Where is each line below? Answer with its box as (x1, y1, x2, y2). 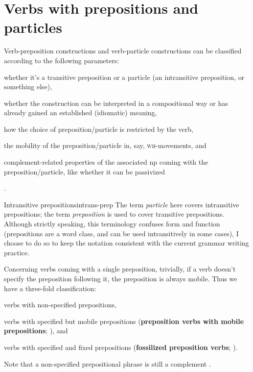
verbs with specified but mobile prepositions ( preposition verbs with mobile (4, 316, 244, 326)
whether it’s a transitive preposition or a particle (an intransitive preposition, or (4, 72, 245, 82)
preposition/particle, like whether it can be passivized (4, 166, 165, 176)
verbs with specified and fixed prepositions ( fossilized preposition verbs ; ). (4, 342, 238, 352)
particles (4, 17, 62, 37)
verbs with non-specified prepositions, (4, 299, 116, 310)
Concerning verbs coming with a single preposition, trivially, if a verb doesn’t (4, 264, 236, 274)
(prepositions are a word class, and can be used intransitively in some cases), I (4, 228, 239, 238)
